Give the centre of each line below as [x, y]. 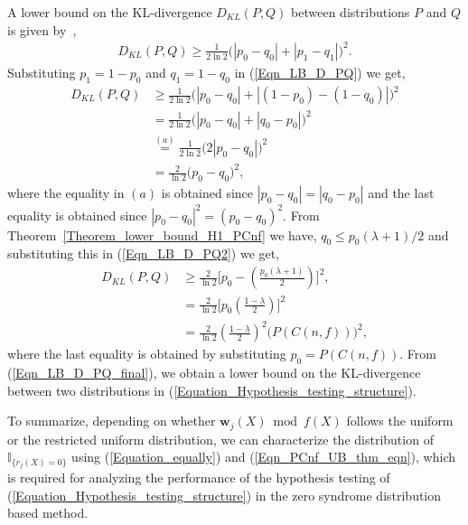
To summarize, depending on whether [112, 421]
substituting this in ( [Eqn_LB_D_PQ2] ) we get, [144, 253]
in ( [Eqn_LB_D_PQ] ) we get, [320, 72]
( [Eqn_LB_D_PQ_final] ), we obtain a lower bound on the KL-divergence [214, 372]
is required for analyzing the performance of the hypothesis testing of [199, 478]
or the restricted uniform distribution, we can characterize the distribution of [220, 439]
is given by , [42, 29]
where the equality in [66, 193]
